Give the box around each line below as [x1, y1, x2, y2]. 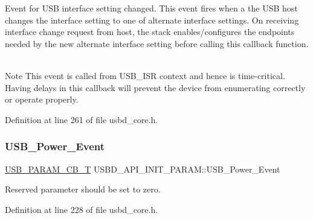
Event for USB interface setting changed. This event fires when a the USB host [5, 2, 298, 14]
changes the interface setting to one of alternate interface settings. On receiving [5, 13, 299, 26]
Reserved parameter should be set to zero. [5, 183, 161, 195]
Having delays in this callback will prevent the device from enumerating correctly [5, 81, 306, 94]
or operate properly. [5, 93, 79, 106]
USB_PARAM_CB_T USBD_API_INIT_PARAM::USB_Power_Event [5, 162, 280, 175]
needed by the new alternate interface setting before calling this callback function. [5, 37, 309, 49]
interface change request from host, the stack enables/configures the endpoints [5, 25, 295, 38]
